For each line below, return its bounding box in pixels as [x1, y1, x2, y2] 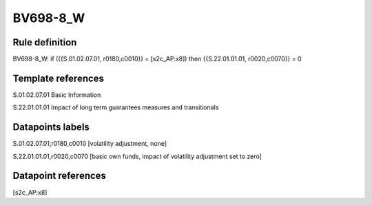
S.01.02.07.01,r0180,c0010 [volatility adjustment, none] [12, 140, 167, 148]
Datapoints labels [12, 121, 90, 133]
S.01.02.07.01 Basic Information [12, 90, 101, 99]
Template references [12, 72, 105, 84]
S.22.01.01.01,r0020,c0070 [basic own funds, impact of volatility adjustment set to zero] [12, 152, 262, 160]
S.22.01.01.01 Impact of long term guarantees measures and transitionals [12, 103, 219, 111]
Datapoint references [12, 170, 107, 182]
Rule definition [12, 36, 77, 48]
